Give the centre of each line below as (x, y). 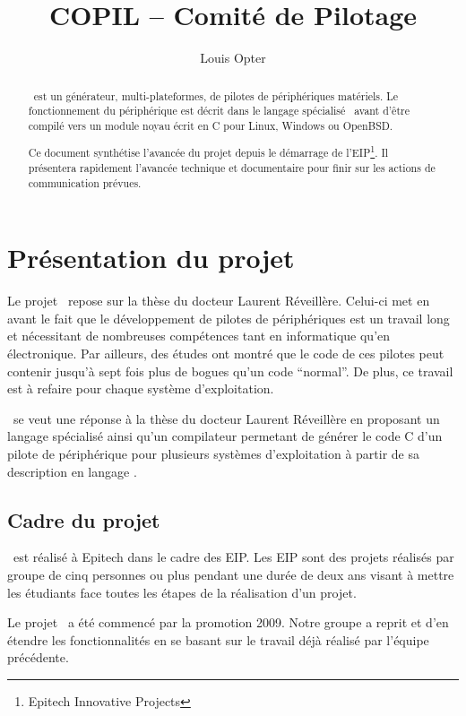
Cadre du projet (84, 519)
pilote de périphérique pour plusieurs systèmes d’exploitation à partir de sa (214, 453)
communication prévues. (85, 182)
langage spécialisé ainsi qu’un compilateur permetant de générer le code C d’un (225, 436)
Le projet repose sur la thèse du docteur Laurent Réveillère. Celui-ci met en (219, 301)
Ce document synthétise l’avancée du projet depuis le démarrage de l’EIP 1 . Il (208, 151)
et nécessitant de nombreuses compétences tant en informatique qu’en (199, 336)
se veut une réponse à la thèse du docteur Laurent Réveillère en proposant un (226, 418)
